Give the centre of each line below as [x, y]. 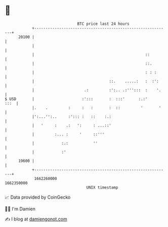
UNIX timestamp [102, 187]
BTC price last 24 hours [103, 24]
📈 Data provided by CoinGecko [38, 197]
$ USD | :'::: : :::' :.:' [76, 99]
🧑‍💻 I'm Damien [20, 209]
